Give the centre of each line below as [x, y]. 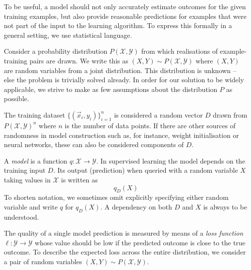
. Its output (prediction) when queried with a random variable [145, 170]
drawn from [230, 114]
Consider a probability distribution [56, 51]
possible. [16, 98]
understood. [22, 217]
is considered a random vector [158, 114]
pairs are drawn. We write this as [79, 60]
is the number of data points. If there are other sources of [150, 125]
